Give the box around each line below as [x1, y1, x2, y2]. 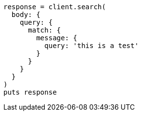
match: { [28, 26, 61, 34]
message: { [36, 34, 77, 42]
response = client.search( [3, 3, 106, 11]
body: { [11, 11, 40, 18]
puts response [3, 88, 57, 96]
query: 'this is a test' [44, 42, 139, 49]
